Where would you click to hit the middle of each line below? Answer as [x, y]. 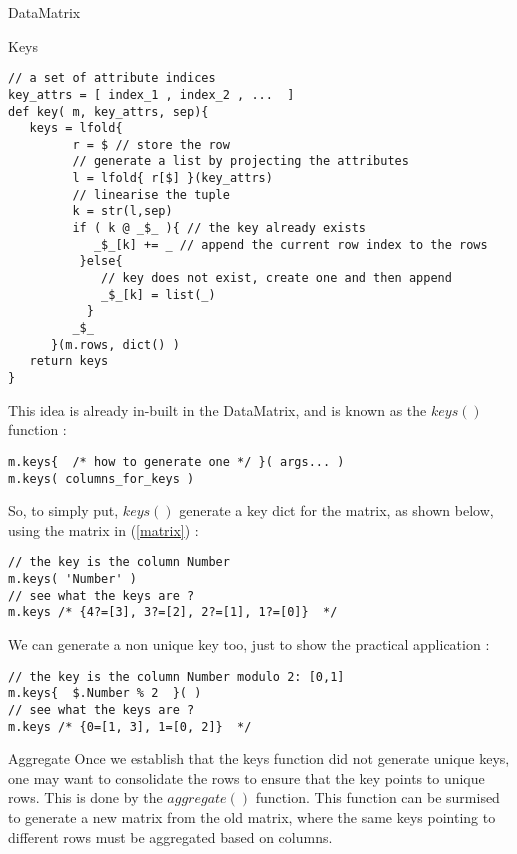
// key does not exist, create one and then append [276, 278]
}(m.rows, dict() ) [115, 344]
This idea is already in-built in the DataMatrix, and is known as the [217, 409]
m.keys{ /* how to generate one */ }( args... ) [176, 461]
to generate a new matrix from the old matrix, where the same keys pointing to [252, 816]
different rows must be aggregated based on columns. [170, 836]
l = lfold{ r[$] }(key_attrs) [172, 178]
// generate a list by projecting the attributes [240, 161]
